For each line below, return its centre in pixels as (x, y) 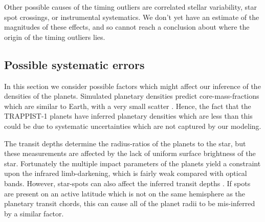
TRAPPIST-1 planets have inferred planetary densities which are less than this (128, 116)
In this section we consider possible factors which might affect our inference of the (132, 86)
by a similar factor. (34, 213)
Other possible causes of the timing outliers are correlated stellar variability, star (130, 7)
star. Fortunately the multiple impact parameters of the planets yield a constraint (132, 163)
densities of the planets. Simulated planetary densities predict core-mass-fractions (132, 96)
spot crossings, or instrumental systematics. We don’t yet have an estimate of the (132, 17)
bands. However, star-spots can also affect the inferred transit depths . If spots (127, 183)
